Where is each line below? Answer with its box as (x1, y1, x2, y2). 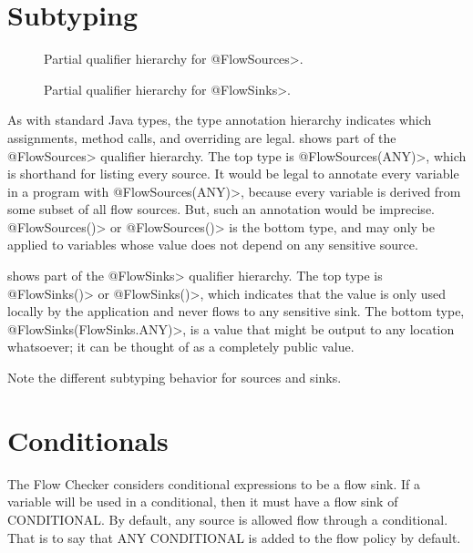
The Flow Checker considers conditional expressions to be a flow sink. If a (7, 474, 421, 493)
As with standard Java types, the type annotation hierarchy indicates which (7, 110, 432, 129)
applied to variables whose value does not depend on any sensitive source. (7, 235, 418, 254)
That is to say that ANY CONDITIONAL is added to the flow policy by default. (7, 527, 461, 547)
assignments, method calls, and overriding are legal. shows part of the (7, 128, 396, 147)
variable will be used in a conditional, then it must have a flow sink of (7, 492, 398, 511)
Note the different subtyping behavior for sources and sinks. (7, 368, 342, 387)
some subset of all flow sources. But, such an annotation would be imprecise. (7, 200, 435, 219)
